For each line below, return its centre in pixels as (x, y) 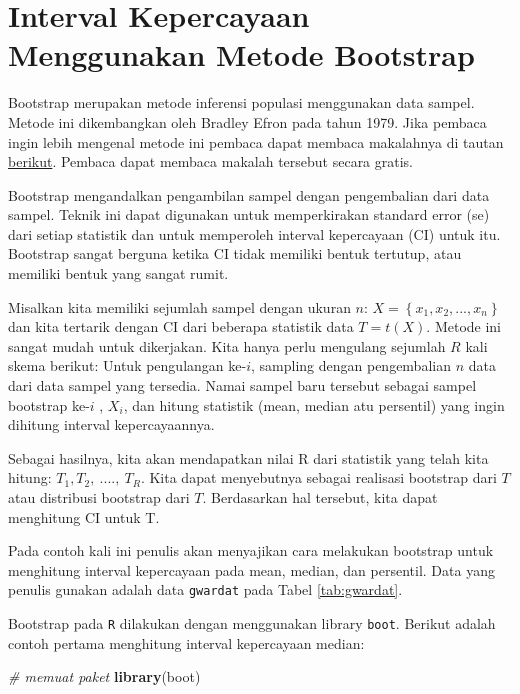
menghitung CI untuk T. (84, 516)
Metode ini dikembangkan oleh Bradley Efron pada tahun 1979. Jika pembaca (247, 121)
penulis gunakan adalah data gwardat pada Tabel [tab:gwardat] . (205, 589)
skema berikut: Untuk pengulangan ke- (127, 365)
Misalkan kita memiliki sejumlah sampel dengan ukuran (179, 306)
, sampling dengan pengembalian (350, 365)
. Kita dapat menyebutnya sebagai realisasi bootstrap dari (318, 477)
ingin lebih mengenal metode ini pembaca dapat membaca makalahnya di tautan (256, 141)
